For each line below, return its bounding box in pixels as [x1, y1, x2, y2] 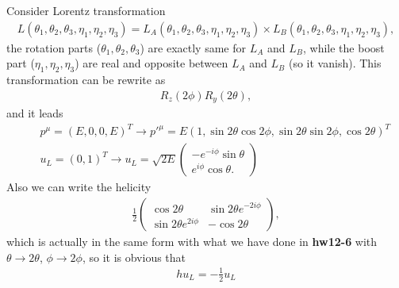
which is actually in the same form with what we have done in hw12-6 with [6, 233, 378, 250]
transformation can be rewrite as [6, 71, 166, 88]
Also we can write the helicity [6, 179, 152, 195]
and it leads [6, 105, 63, 121]
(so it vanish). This [288, 55, 382, 71]
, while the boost [302, 39, 385, 56]
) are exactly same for [140, 39, 246, 56]
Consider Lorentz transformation [6, 2, 166, 19]
